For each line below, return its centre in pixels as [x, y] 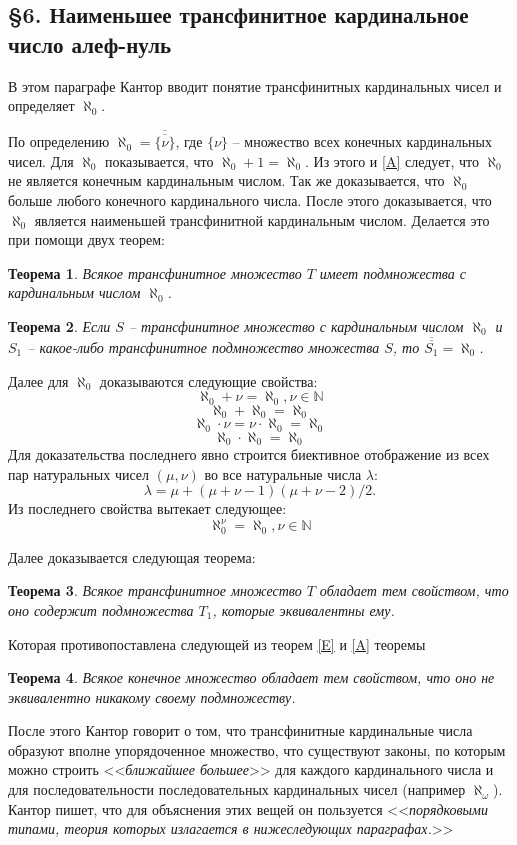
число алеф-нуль [90, 43]
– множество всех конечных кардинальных [362, 141]
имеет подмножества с [392, 272]
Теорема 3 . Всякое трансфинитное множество [155, 590]
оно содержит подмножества [101, 609]
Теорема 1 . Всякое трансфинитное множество [155, 272]
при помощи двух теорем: [86, 239]
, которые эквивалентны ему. [303, 609]
